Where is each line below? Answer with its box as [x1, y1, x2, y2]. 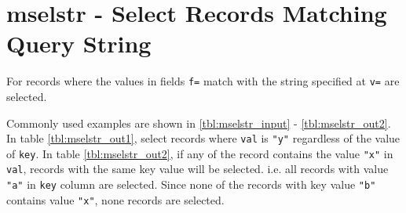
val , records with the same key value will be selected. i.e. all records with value [6, 161, 389, 177]
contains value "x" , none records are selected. [6, 191, 225, 208]
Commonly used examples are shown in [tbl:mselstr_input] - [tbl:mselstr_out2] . [6, 114, 391, 131]
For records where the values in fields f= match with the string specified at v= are [6, 73, 400, 89]
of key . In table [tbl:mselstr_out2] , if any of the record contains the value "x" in [6, 145, 393, 161]
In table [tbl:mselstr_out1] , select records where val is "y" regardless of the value [6, 130, 401, 146]
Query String [6, 27, 152, 60]
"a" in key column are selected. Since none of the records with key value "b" [6, 176, 376, 193]
